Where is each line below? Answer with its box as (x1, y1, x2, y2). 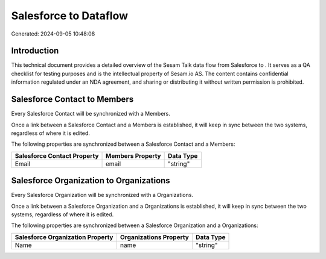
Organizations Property (120, 232, 190, 241)
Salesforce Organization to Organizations (11, 175, 170, 186)
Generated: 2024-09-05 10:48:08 (11, 30, 95, 37)
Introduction (11, 46, 59, 56)
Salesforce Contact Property (14, 151, 99, 160)
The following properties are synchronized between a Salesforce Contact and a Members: (11, 140, 235, 148)
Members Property (105, 151, 161, 160)
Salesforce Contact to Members (11, 94, 134, 105)
